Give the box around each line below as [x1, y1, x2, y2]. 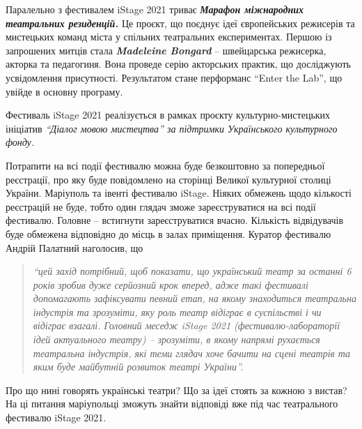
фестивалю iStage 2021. [6, 410, 107, 425]
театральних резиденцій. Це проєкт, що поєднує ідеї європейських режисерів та [6, 15, 355, 30]
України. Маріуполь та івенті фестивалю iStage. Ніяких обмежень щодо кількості [6, 186, 352, 200]
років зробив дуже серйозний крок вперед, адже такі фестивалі [33, 277, 308, 292]
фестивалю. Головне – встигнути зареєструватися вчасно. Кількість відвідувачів [6, 213, 343, 227]
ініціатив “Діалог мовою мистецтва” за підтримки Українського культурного [6, 121, 338, 135]
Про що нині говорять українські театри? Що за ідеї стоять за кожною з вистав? [6, 382, 347, 397]
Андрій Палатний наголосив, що [6, 240, 143, 255]
